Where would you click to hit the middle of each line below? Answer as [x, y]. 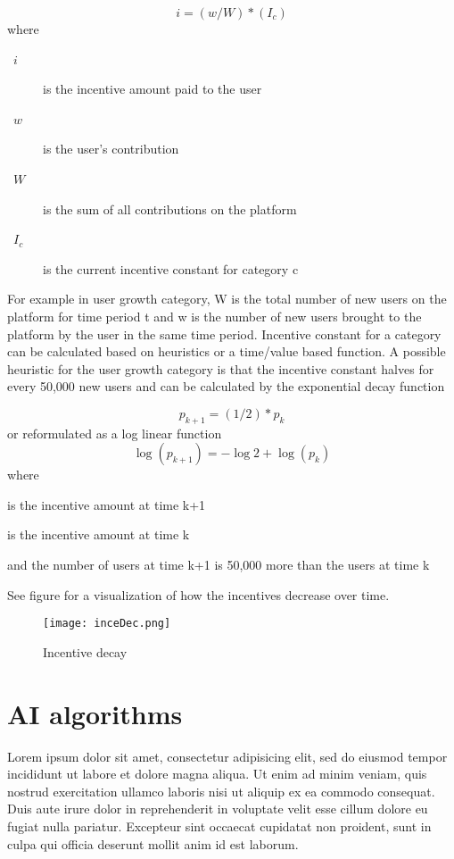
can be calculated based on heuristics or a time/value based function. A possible [227, 351]
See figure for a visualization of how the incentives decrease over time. [198, 594]
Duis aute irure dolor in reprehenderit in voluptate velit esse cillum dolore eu [218, 809]
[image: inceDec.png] [107, 624]
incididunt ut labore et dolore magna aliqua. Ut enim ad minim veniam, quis [217, 774]
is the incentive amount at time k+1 [107, 504]
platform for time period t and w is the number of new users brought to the [215, 316]
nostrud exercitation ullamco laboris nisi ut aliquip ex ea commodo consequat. [221, 791]
